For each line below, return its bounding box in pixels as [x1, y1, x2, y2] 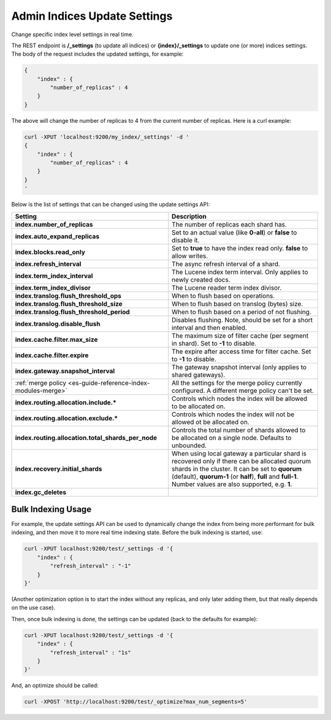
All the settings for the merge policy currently [172, 378, 303, 387]
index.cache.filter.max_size [15, 335, 98, 344]
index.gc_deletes [15, 488, 67, 497]
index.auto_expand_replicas [15, 232, 100, 241]
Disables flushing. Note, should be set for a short [172, 315, 313, 324]
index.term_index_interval [15, 271, 93, 280]
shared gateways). [172, 370, 226, 379]
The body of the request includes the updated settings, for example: [11, 50, 184, 58]
